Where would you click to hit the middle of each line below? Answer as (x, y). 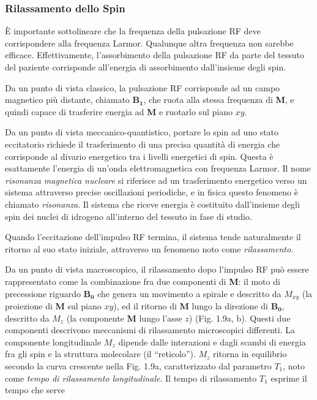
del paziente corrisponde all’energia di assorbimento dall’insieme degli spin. (146, 67)
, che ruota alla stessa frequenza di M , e (219, 100)
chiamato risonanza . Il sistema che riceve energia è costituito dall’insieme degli (152, 204)
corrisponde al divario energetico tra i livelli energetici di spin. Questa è (139, 156)
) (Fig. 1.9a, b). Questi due (240, 318)
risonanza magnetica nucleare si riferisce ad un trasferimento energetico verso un (156, 180)
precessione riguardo (43, 293)
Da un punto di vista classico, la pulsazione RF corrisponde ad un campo (143, 87)
